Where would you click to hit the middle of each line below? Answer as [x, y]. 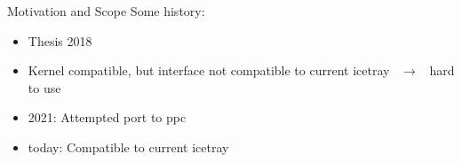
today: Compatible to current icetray [128, 147]
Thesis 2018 [60, 40]
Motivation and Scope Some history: [106, 11]
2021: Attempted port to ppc [107, 117]
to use [44, 87]
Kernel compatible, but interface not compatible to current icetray [209, 70]
